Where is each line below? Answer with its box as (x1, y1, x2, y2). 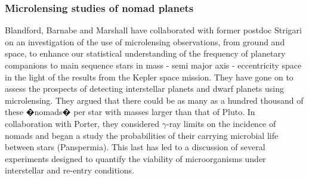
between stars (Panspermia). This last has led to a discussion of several (5, 141, 265, 153)
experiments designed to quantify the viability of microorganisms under (5, 152, 266, 165)
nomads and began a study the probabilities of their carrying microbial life (5, 129, 279, 141)
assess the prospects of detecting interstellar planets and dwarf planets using (5, 82, 284, 95)
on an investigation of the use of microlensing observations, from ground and (5, 35, 285, 48)
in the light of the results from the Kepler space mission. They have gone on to (5, 70, 293, 83)
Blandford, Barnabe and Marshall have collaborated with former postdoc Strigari (5, 24, 302, 36)
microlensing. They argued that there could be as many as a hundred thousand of (5, 94, 304, 106)
